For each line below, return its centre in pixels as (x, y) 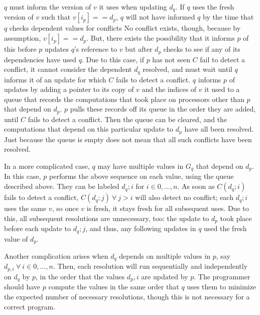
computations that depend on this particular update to (89, 129)
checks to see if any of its (202, 49)
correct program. (30, 306)
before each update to (38, 228)
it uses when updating (133, 7)
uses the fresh (213, 7)
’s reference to (96, 49)
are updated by (165, 276)
